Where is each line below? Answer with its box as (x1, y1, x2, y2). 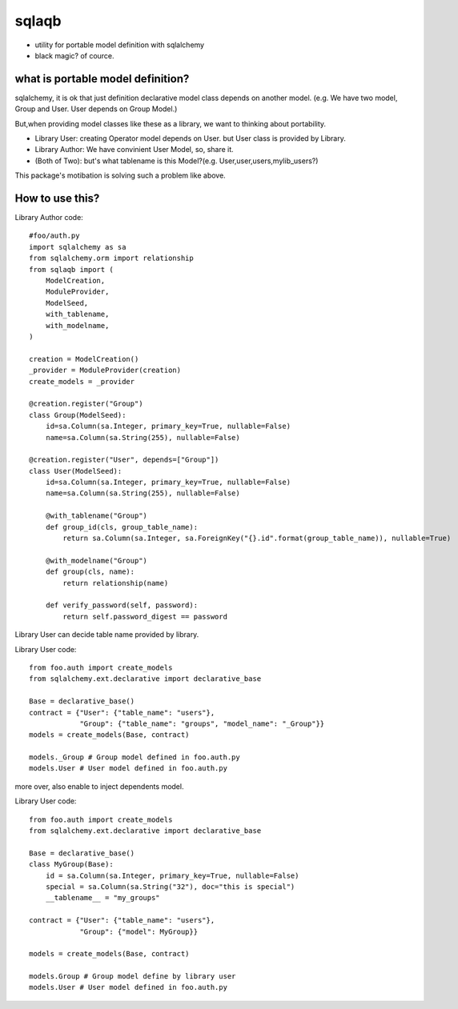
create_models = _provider (29, 377, 135, 386)
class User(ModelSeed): (29, 466, 123, 475)
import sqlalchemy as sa (29, 242, 127, 251)
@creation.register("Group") (29, 399, 143, 408)
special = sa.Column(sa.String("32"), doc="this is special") (45, 882, 295, 891)
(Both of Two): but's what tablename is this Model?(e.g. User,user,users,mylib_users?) (34, 156, 319, 166)
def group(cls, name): (45, 567, 135, 576)
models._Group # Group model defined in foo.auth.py (29, 753, 240, 762)
